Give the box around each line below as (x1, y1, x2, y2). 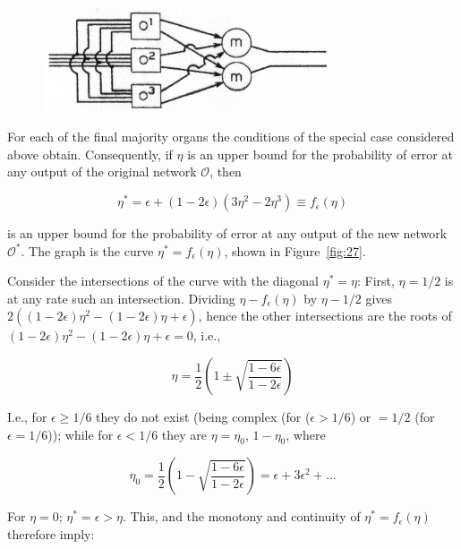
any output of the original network (7, 162, 197, 181)
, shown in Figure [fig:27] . (224, 241, 366, 260)
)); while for (47, 425, 114, 443)
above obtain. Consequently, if (7, 144, 173, 163)
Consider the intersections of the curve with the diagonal (7, 271, 320, 290)
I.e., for (7, 407, 47, 426)
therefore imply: (7, 525, 95, 543)
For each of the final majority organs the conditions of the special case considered (7, 127, 455, 146)
